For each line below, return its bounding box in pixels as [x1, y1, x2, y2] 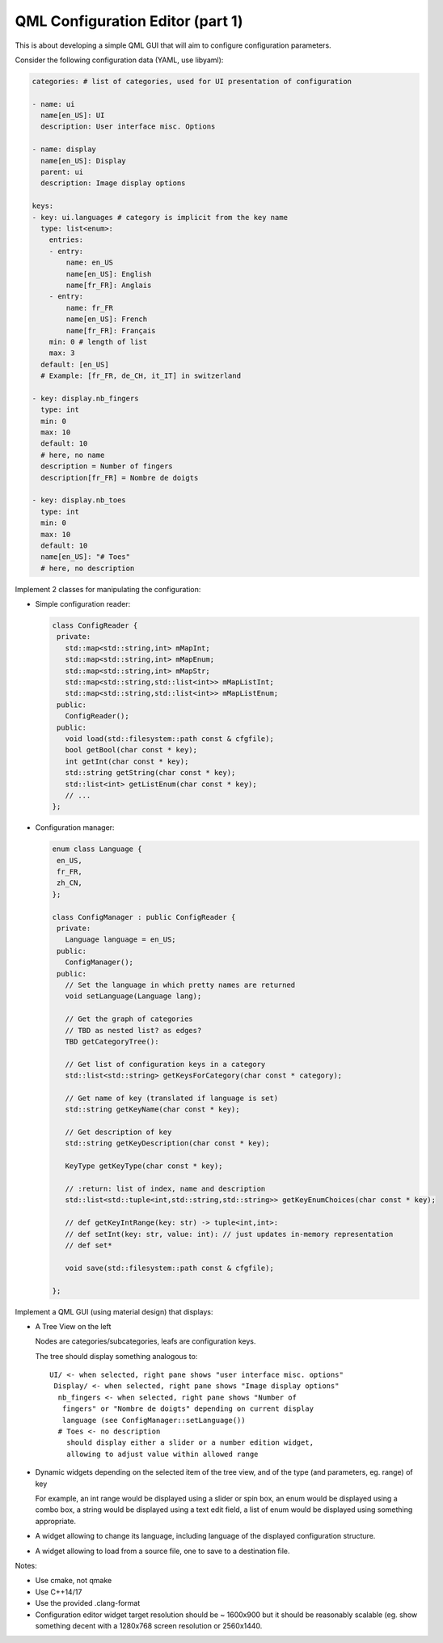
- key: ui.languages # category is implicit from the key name [32, 213, 289, 222]
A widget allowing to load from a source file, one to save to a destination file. [35, 1546, 290, 1556]
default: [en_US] [40, 360, 109, 369]
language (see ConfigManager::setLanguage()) [61, 1416, 246, 1425]
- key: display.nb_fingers [32, 393, 139, 403]
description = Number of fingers [40, 462, 173, 471]
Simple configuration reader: [35, 599, 131, 609]
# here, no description [40, 563, 135, 573]
